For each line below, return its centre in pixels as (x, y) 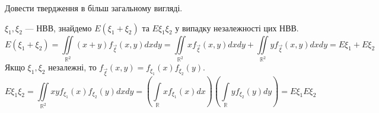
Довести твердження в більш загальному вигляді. (94, 8)
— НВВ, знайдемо (58, 28)
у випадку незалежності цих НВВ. (237, 28)
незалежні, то (72, 67)
